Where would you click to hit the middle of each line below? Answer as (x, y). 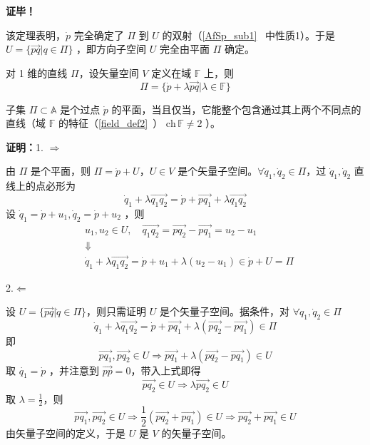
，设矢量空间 (109, 72)
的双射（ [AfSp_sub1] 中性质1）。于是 (248, 35)
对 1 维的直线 (37, 72)
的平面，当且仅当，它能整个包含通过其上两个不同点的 (236, 109)
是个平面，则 (60, 171)
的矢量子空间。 (196, 433)
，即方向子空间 (112, 49)
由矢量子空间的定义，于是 (66, 433)
